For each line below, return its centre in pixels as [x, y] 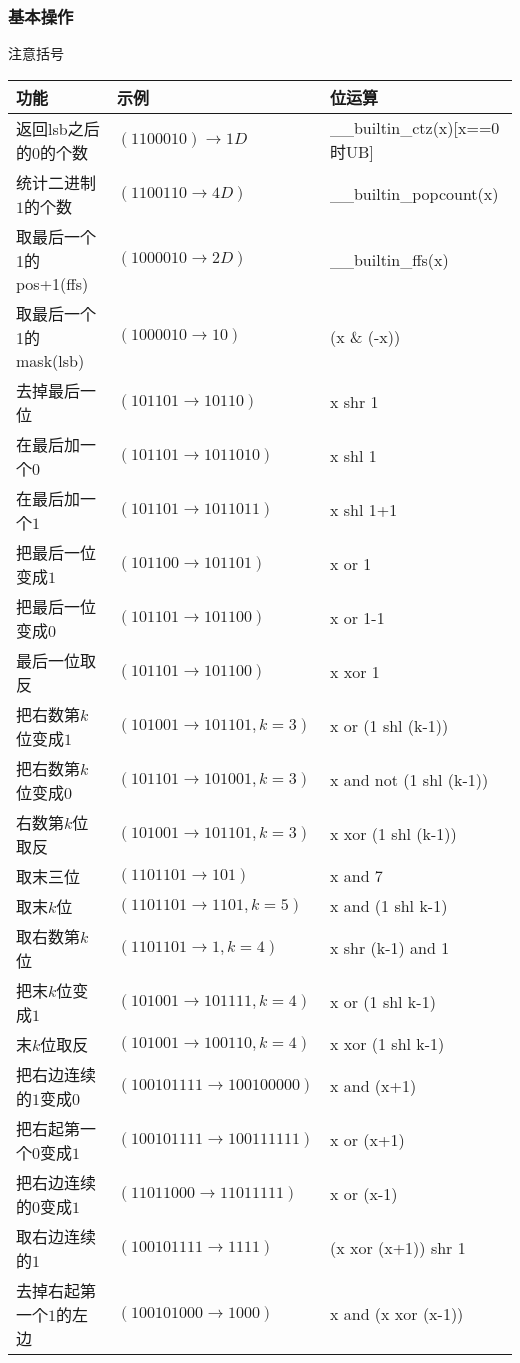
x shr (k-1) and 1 [389, 948]
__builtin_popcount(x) [414, 194]
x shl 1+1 [363, 510]
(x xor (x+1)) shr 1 [397, 1248]
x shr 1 [354, 402]
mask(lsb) [50, 360]
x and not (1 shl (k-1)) [409, 780]
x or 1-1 [357, 618]
